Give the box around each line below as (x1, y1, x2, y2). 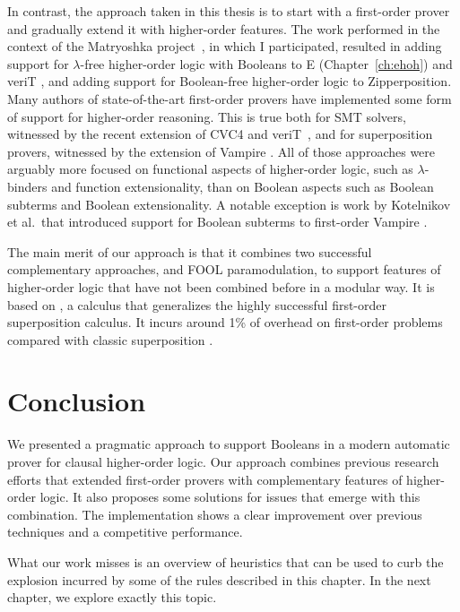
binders (7, 177, 48, 195)
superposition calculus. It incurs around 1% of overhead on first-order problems (7, 313, 443, 332)
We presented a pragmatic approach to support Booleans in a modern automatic (7, 435, 450, 453)
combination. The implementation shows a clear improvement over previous (7, 504, 422, 523)
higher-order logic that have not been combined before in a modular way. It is (7, 277, 435, 296)
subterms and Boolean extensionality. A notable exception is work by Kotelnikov (7, 194, 451, 213)
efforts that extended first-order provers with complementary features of (7, 470, 403, 488)
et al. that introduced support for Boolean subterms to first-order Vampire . (7, 212, 428, 231)
